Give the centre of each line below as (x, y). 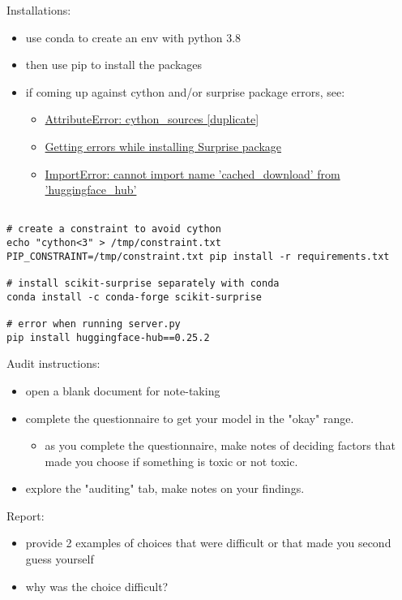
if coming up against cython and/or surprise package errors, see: (185, 91)
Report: (26, 515)
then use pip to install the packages (114, 65)
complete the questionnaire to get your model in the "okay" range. (190, 418)
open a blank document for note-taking (123, 390)
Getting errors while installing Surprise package (163, 146)
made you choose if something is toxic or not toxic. (171, 461)
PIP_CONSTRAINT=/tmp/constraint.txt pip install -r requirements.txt (198, 256)
